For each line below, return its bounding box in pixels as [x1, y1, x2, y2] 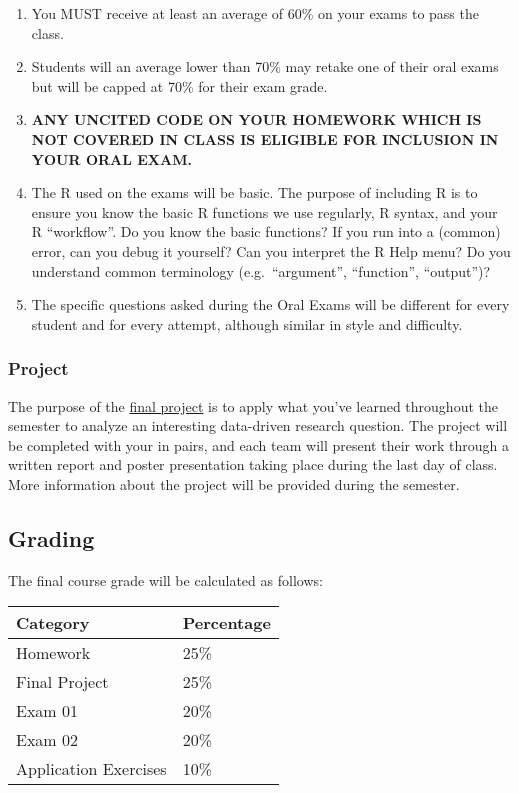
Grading [8, 522, 95, 553]
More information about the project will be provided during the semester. [8, 473, 460, 494]
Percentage [182, 611, 271, 635]
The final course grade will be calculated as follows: [8, 569, 323, 590]
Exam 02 [16, 728, 79, 752]
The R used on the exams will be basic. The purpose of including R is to [31, 182, 478, 203]
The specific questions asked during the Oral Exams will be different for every [31, 294, 510, 315]
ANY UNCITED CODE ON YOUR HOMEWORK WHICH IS [31, 109, 482, 130]
